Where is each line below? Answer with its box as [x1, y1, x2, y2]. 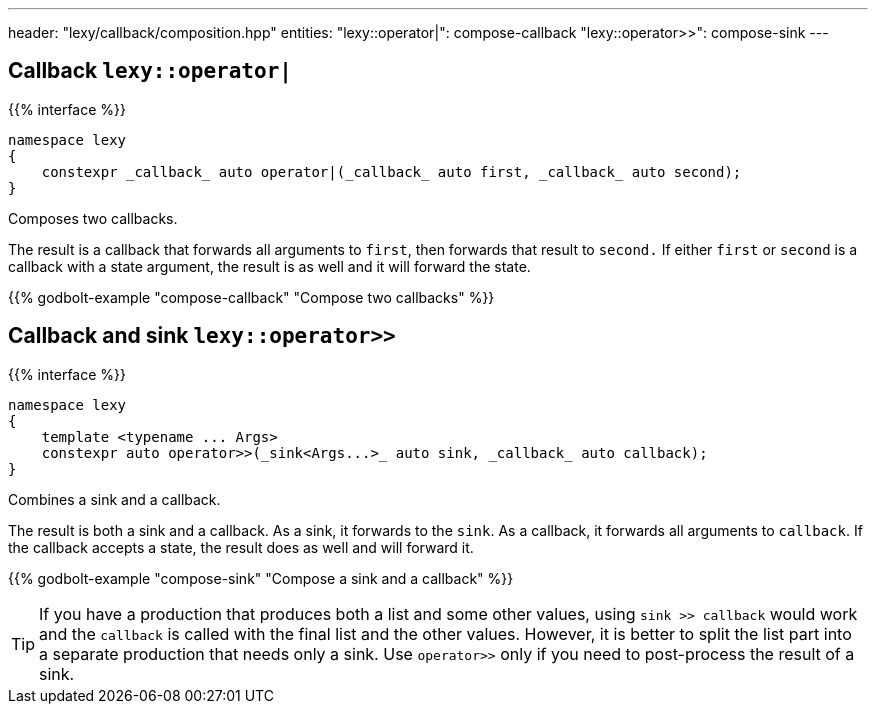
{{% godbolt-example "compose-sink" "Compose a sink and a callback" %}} [8, 569, 514, 587]
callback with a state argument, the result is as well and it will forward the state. [8, 257, 531, 275]
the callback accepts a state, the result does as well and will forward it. [8, 538, 474, 556]
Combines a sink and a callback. [8, 490, 221, 508]
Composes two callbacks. [8, 209, 178, 227]
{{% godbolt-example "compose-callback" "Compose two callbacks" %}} [8, 288, 495, 306]
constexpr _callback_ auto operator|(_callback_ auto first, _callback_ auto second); [41, 163, 742, 180]
